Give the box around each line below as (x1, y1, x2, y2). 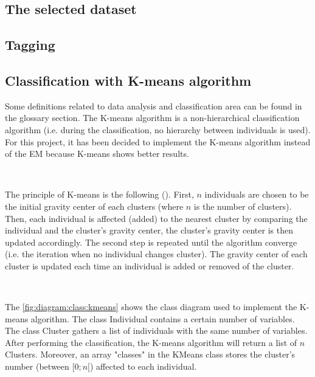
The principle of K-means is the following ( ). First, (5, 188, 194, 201)
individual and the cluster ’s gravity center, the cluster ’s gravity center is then (5, 224, 293, 237)
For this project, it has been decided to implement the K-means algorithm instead (5, 135, 311, 148)
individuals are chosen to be (204, 188, 309, 201)
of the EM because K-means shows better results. (5, 147, 189, 160)
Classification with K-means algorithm (5, 71, 252, 89)
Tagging (5, 35, 55, 54)
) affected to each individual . (89, 360, 197, 373)
